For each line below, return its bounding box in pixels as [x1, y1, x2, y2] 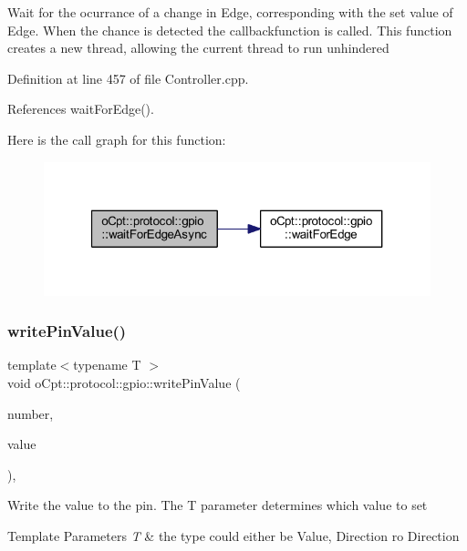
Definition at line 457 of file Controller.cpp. [7, 68, 249, 87]
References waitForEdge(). [7, 99, 154, 118]
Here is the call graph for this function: [7, 129, 226, 148]
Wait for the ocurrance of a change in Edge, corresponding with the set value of [7, 3, 453, 21]
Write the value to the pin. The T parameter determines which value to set [7, 495, 428, 515]
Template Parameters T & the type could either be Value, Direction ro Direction [7, 525, 460, 545]
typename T [73, 355, 141, 374]
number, [7, 403, 54, 423]
